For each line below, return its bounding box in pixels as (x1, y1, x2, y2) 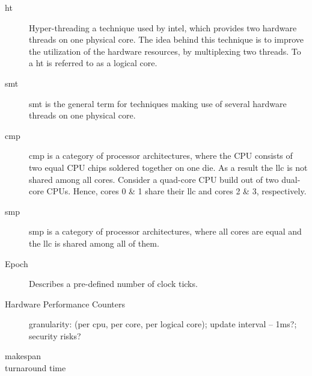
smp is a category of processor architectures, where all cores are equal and (29, 225, 302, 238)
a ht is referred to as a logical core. (29, 57, 158, 69)
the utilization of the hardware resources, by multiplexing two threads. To (29, 45, 301, 57)
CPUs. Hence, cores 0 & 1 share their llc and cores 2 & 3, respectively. (46, 185, 307, 197)
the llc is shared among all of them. (29, 236, 159, 249)
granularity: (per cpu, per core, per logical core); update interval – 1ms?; (29, 318, 297, 330)
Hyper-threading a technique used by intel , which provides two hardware (29, 21, 297, 34)
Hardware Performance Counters (5, 297, 125, 310)
